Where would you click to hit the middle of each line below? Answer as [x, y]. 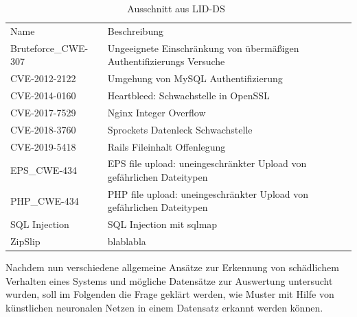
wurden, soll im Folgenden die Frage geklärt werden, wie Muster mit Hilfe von [170, 294]
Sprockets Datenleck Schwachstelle [180, 129]
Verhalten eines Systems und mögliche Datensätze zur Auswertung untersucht [169, 280]
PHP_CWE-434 [45, 200]
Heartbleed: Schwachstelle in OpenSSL [188, 95]
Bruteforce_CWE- [49, 48]
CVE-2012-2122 [43, 78]
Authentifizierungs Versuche [166, 61]
